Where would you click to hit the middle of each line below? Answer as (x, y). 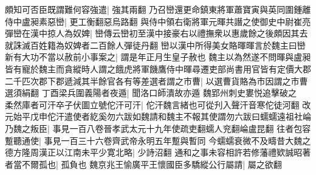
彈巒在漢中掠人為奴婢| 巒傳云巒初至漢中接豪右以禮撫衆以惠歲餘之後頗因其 (152, 33)
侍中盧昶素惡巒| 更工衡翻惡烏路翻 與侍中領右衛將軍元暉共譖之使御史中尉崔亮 (158, 21)
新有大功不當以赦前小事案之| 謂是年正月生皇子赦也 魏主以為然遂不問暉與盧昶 (158, 57)
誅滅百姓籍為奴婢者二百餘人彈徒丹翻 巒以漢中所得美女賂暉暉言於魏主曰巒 (159, 45)
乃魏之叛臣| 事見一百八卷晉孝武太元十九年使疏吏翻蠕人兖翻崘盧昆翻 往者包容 (158, 128)
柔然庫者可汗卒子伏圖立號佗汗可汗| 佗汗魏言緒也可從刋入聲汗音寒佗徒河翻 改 (158, 104)
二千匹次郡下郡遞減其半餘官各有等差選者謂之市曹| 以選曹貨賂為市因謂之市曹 (156, 81)
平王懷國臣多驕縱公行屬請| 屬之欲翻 (211, 164)
